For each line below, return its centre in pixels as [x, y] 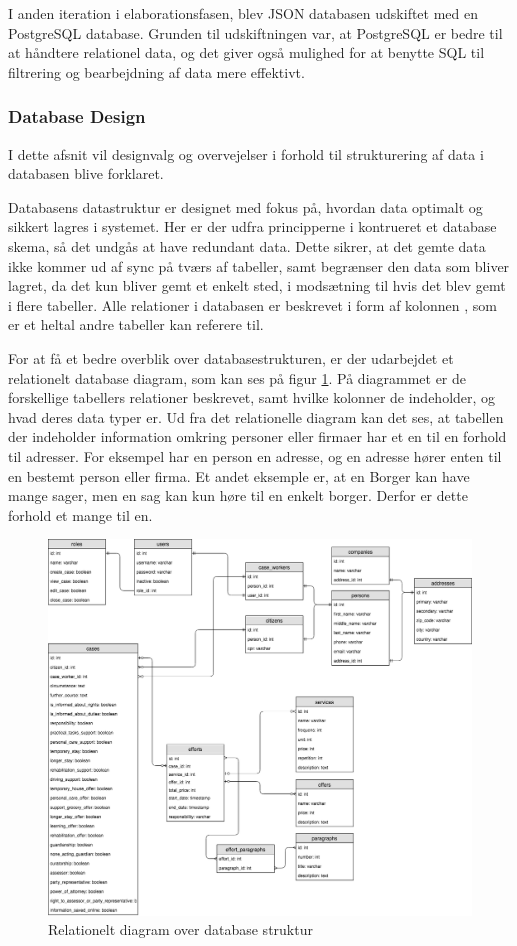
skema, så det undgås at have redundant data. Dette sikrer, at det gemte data [247, 245]
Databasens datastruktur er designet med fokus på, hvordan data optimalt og [245, 206]
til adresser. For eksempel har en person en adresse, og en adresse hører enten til [255, 455]
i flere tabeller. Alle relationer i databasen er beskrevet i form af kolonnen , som [252, 304]
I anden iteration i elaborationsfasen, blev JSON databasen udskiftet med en [243, 13]
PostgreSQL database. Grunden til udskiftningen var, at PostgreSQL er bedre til [255, 32]
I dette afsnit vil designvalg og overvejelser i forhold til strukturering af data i [246, 153]
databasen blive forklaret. [86, 173]
